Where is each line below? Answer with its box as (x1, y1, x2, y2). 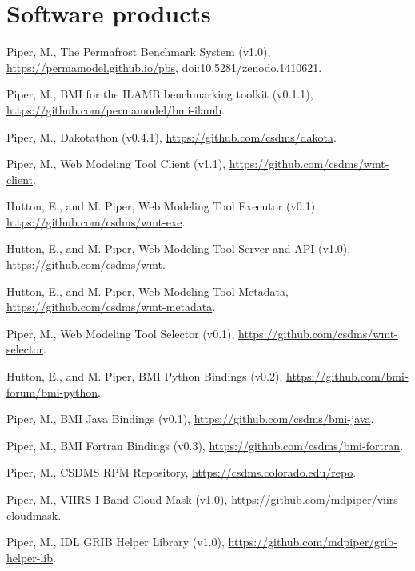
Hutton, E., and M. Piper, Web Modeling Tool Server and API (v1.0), (6, 240, 351, 257)
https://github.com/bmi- (286, 368, 409, 385)
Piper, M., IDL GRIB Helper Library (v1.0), (6, 533, 225, 550)
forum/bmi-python (6, 383, 98, 400)
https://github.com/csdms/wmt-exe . (6, 213, 186, 230)
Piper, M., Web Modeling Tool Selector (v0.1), (6, 325, 235, 341)
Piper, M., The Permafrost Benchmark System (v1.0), (6, 43, 271, 60)
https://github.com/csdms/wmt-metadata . (6, 298, 216, 315)
